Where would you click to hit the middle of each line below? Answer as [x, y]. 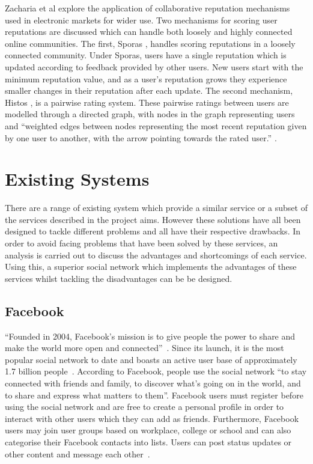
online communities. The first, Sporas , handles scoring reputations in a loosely [150, 43]
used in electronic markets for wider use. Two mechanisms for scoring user [141, 20]
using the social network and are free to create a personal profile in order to [144, 407]
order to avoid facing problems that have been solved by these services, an [141, 243]
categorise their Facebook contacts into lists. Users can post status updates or [148, 441]
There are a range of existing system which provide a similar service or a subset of [156, 208]
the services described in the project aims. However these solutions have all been [153, 219]
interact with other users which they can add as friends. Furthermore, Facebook [152, 418]
